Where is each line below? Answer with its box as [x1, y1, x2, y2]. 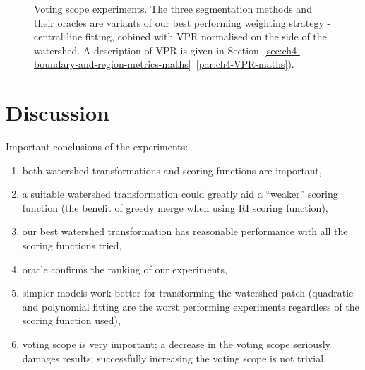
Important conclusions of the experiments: [6, 139, 189, 154]
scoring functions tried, [22, 238, 122, 253]
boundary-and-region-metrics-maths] [34, 56, 191, 71]
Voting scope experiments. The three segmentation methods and [34, 1, 312, 16]
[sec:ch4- [263, 42, 300, 57]
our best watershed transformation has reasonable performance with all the [22, 224, 348, 239]
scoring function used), [22, 313, 121, 328]
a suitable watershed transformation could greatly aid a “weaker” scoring [22, 186, 338, 201]
